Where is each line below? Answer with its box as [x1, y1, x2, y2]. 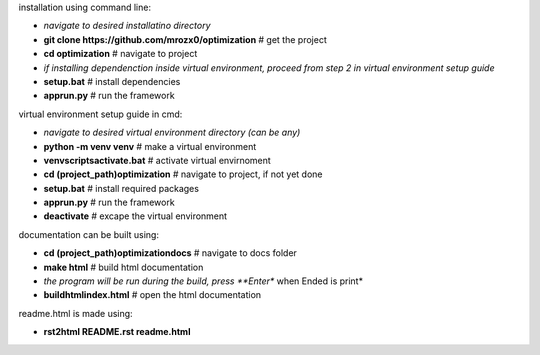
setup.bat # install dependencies [43, 75, 181, 87]
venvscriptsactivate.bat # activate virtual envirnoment [43, 154, 272, 166]
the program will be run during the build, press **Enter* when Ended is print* [43, 275, 364, 287]
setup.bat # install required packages [43, 182, 200, 194]
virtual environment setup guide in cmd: [18, 108, 183, 120]
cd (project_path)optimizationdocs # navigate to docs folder [43, 247, 297, 259]
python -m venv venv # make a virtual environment [43, 140, 257, 152]
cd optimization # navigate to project [43, 48, 198, 60]
